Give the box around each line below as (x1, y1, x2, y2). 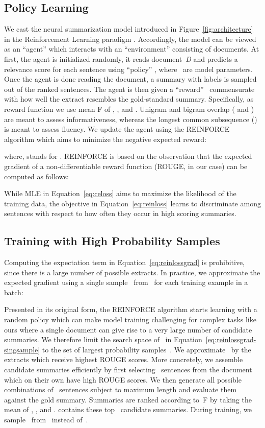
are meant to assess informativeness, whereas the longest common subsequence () (4, 113, 257, 124)
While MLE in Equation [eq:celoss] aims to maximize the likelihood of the (4, 188, 236, 199)
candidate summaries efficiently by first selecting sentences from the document (4, 364, 252, 375)
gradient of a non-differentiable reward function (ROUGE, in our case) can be (4, 160, 248, 171)
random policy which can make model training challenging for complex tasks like (4, 314, 256, 325)
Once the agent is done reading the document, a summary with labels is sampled (4, 74, 257, 84)
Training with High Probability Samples (4, 233, 220, 249)
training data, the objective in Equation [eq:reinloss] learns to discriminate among (4, 198, 261, 208)
